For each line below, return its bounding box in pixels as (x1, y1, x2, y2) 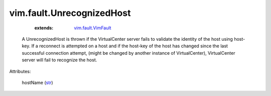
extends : (34, 25, 54, 31)
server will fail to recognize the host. (22, 57, 97, 63)
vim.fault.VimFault (74, 25, 111, 31)
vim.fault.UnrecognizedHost (9, 7, 131, 18)
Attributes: (9, 68, 31, 74)
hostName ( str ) (22, 80, 53, 86)
